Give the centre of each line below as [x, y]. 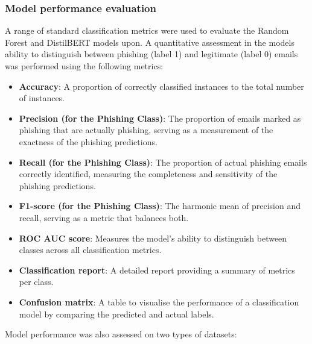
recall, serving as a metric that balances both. [104, 217]
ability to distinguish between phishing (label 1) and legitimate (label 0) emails [151, 54]
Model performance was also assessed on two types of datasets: [121, 334]
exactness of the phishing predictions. [88, 141]
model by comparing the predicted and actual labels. [116, 314]
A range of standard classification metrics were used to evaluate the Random [147, 30]
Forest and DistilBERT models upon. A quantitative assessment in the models [150, 42]
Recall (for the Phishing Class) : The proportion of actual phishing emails [163, 162]
